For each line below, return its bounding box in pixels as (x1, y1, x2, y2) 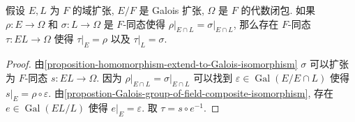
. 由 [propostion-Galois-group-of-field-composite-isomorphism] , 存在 (48, 85, 333, 100)
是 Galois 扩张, (139, 3, 204, 17)
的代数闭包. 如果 (241, 3, 315, 17)
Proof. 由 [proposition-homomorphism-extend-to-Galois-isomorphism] (6, 56, 298, 71)
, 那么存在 (233, 16, 279, 31)
